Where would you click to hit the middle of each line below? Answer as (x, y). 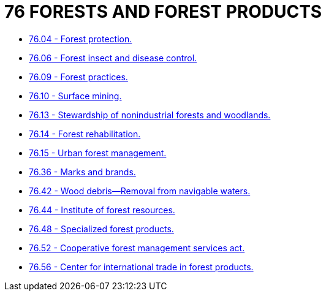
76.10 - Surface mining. (75, 96)
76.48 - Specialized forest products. (101, 229)
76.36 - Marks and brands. (82, 172)
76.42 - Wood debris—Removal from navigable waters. (140, 191)
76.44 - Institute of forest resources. (102, 210)
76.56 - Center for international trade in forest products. (141, 267)
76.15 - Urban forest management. (98, 153)
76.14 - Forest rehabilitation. (85, 134)
